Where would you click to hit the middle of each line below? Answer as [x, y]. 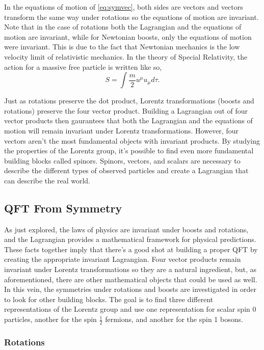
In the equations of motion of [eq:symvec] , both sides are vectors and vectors [124, 7]
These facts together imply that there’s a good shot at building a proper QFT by [131, 249]
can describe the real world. [47, 180]
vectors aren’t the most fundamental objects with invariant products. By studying [132, 140]
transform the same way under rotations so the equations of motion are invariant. [131, 17]
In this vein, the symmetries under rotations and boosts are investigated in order [130, 289]
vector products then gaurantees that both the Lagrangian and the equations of [128, 120]
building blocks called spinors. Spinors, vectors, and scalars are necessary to [122, 160]
